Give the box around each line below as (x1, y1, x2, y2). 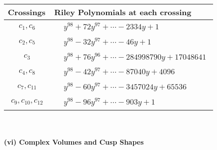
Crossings (8, 6, 46, 18)
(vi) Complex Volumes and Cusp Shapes (4, 137, 144, 147)
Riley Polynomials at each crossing (54, 6, 191, 18)
